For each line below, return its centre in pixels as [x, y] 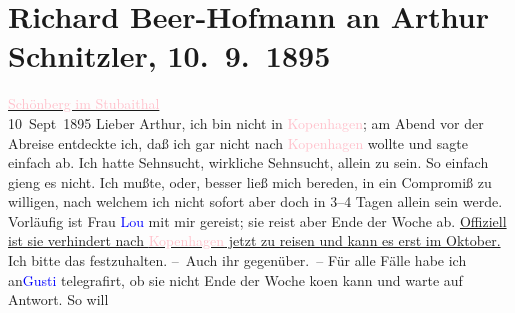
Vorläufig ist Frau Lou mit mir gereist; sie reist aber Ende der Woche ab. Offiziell [257, 220]
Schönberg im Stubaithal [84, 103]
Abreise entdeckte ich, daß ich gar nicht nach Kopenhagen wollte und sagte [238, 142]
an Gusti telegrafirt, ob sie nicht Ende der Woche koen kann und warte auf [235, 279]
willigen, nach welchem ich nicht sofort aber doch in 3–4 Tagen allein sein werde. [255, 201]
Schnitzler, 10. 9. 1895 [169, 55]
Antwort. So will [58, 299]
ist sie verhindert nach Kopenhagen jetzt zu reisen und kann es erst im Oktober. [254, 240]
